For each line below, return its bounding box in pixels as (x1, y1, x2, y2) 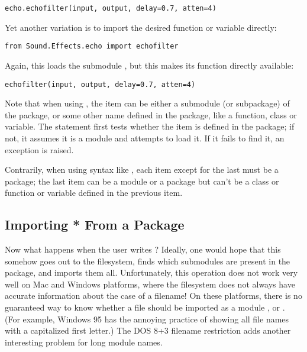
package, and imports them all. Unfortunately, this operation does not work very (5, 266, 298, 279)
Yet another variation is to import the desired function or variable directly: (5, 21, 277, 33)
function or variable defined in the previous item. (5, 186, 183, 199)
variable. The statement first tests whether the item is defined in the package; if (5, 120, 295, 133)
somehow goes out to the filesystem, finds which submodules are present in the (5, 254, 290, 267)
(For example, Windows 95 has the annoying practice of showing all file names (5, 312, 289, 325)
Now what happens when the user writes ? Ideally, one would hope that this (5, 243, 281, 256)
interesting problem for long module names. (5, 335, 163, 348)
